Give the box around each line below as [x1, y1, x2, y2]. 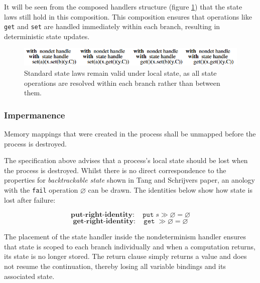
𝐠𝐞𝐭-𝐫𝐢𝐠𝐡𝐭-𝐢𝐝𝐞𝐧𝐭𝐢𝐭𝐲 [73, 218, 134, 225]
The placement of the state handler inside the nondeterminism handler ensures [4, 231, 246, 242]
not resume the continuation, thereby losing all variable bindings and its [4, 261, 226, 271]
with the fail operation [4, 185, 78, 195]
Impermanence [4, 108, 65, 121]
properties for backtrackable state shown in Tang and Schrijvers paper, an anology [4, 175, 255, 185]
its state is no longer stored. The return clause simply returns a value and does [4, 251, 247, 261]
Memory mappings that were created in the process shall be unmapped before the [4, 128, 256, 139]
